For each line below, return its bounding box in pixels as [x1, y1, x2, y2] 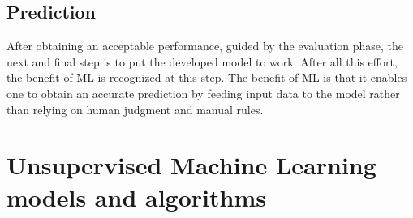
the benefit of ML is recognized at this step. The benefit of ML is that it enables [6, 69, 407, 86]
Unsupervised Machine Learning [6, 148, 376, 182]
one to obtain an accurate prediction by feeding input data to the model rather [6, 84, 400, 101]
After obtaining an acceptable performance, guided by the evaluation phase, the [6, 37, 404, 54]
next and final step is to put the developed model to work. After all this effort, [6, 53, 398, 70]
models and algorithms [6, 180, 266, 213]
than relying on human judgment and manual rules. [6, 100, 264, 118]
